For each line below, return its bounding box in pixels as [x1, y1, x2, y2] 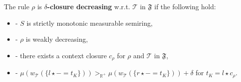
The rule [4, 1, 30, 11]
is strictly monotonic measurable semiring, [26, 17, 153, 28]
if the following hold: [154, 1, 216, 11]
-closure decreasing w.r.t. [47, 1, 130, 11]
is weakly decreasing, [26, 34, 88, 44]
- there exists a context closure [15, 50, 107, 60]
